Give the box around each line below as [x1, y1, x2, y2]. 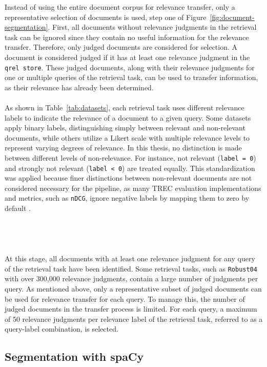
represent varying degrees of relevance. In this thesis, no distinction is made [5, 142, 242, 153]
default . [5, 203, 31, 214]
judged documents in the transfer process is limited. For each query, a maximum [5, 303, 257, 314]
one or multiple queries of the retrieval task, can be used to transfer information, [5, 72, 258, 83]
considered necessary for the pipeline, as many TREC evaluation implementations [5, 182, 261, 193]
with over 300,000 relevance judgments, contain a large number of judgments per [5, 273, 258, 284]
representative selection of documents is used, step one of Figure [5, 11, 207, 22]
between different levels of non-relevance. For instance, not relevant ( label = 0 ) [5, 152, 256, 163]
